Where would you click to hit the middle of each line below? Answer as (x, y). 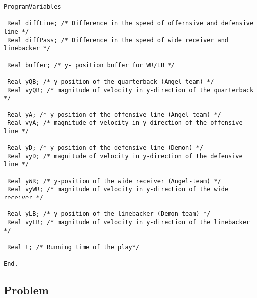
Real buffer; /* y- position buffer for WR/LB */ (91, 65)
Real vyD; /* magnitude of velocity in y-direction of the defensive (125, 156)
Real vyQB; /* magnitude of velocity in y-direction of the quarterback (130, 90)
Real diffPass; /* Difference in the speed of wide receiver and (118, 40)
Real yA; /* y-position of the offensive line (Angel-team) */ (114, 115)
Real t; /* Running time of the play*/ (74, 248)
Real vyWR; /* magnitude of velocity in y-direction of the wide (118, 189)
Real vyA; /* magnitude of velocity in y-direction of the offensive (125, 123)
